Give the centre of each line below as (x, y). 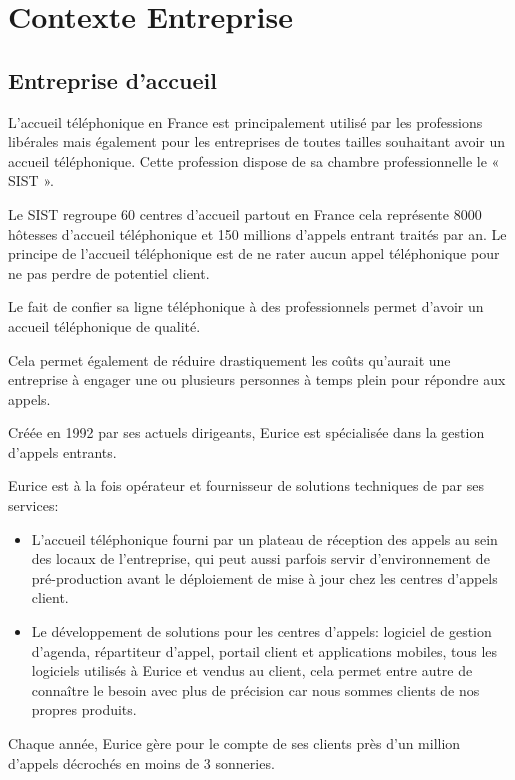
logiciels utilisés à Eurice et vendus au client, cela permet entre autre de (252, 670)
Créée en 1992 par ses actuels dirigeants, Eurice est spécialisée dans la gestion (246, 432)
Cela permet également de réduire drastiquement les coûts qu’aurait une (229, 359)
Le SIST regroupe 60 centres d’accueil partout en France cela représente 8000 (245, 213)
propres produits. (84, 709)
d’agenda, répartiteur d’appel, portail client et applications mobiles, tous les (264, 650)
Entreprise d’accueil (112, 79)
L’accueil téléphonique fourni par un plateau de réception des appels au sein (264, 538)
